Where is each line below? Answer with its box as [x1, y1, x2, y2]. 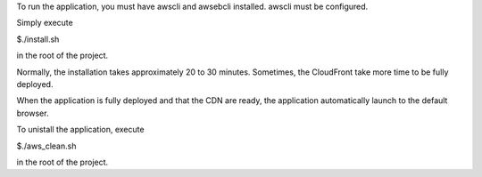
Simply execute [16, 18, 73, 28]
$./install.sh [16, 34, 60, 44]
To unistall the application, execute [16, 125, 145, 135]
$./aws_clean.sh [16, 141, 77, 151]
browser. [16, 108, 49, 118]
